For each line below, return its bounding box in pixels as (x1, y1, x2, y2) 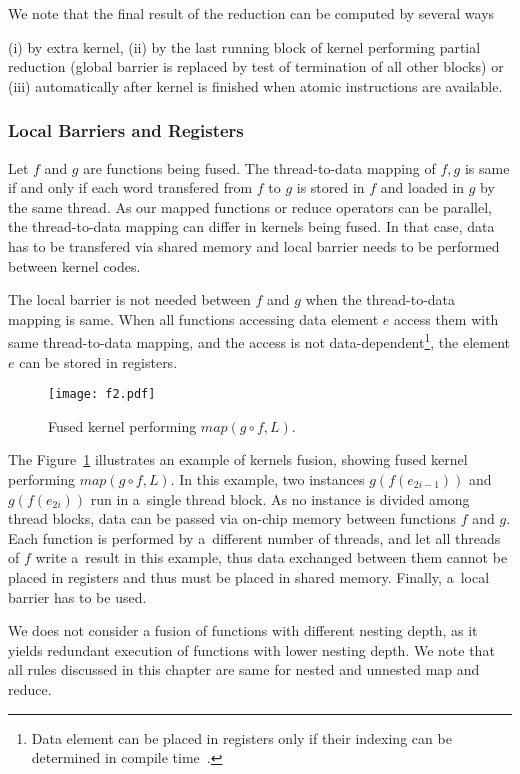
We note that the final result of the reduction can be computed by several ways (8, 3, 495, 23)
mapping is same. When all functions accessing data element (8, 308, 379, 329)
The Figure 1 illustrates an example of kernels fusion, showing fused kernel (8, 449, 468, 470)
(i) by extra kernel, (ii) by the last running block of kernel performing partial (8, 36, 481, 57)
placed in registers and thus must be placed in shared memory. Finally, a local (8, 567, 490, 587)
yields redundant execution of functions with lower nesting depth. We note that (8, 639, 495, 660)
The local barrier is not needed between (8, 289, 251, 310)
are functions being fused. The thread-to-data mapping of (83, 157, 436, 178)
